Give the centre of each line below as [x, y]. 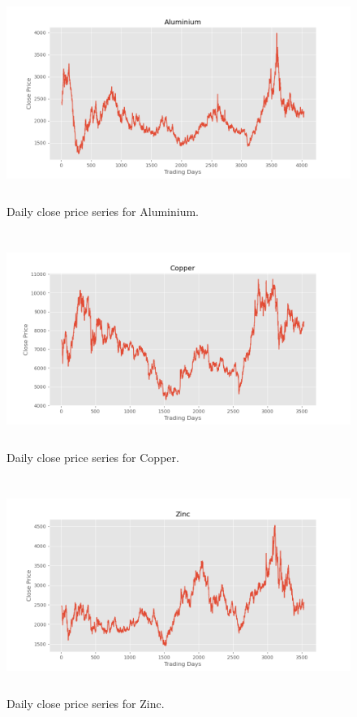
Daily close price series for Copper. [93, 457]
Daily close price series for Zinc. [86, 703]
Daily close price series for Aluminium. [103, 212]
